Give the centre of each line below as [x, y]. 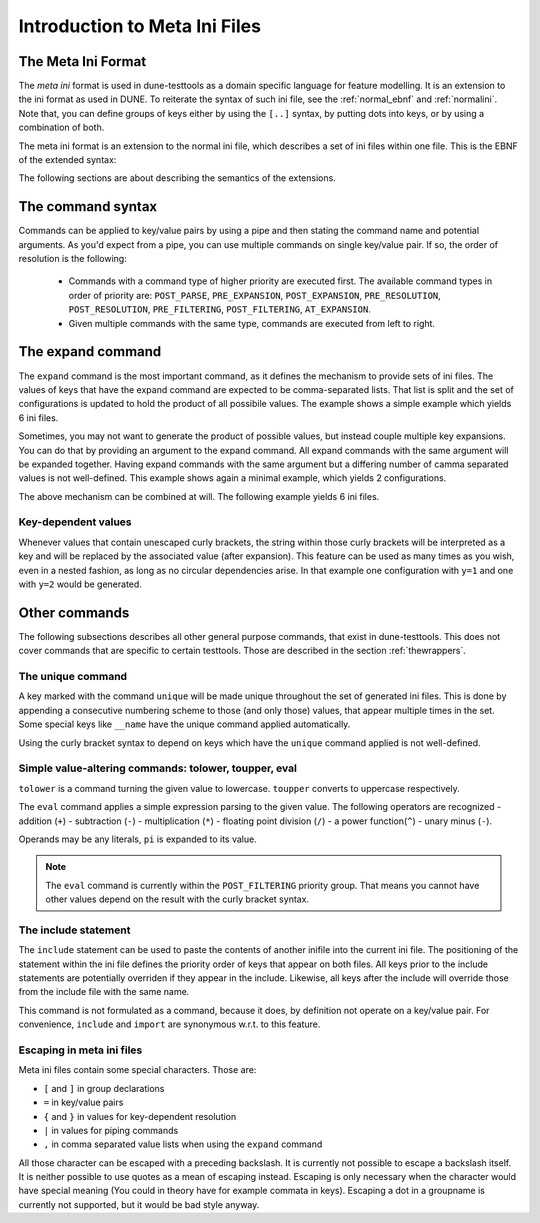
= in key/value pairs [83, 1102]
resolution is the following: [72, 259]
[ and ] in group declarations [104, 1088]
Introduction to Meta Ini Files [140, 26]
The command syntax [88, 206]
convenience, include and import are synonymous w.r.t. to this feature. [169, 1024]
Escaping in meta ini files [80, 1050]
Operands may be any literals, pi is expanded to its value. [137, 839]
